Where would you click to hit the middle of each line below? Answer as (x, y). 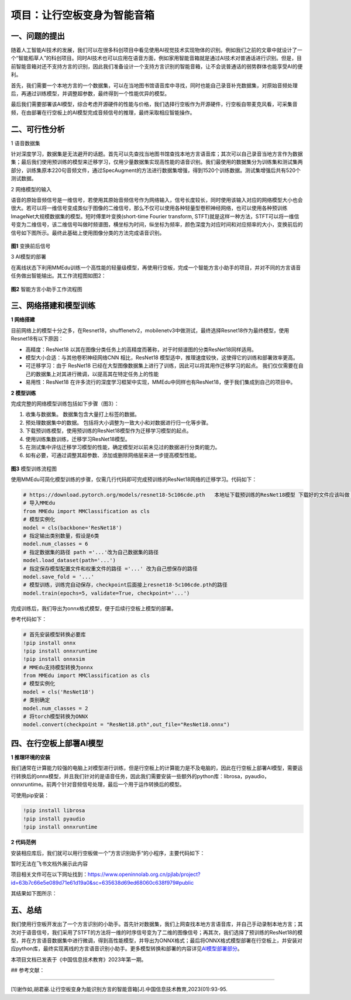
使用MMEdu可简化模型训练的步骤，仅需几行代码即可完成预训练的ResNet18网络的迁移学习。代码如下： (134, 479)
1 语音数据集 (25, 143)
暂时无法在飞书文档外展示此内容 (49, 864)
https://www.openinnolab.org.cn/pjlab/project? (144, 874)
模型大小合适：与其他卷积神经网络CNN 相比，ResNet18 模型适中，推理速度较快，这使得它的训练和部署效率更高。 (162, 358)
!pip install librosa (54, 811)
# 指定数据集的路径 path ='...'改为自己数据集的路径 (91, 552)
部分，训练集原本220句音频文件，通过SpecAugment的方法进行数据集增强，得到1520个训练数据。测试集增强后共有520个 (156, 170)
